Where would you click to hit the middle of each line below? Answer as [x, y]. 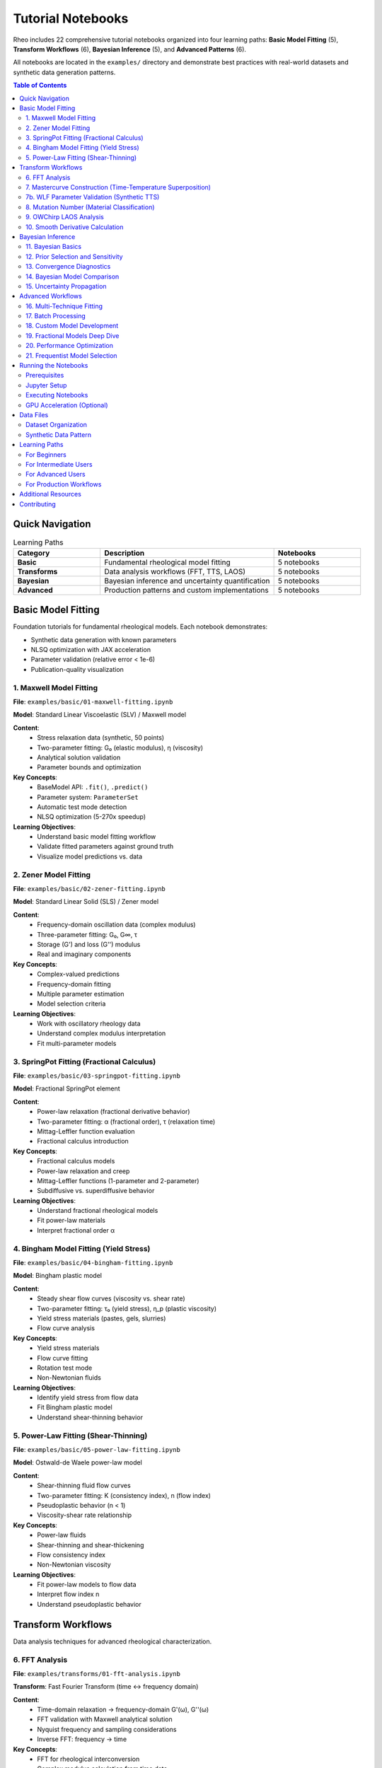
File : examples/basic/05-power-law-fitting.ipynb [97, 1450]
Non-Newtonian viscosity [74, 1565]
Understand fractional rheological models [98, 1211]
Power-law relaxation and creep [83, 1171]
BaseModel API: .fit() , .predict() [93, 787]
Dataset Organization [57, 425]
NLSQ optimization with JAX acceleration [91, 650]
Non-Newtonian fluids [69, 1378]
